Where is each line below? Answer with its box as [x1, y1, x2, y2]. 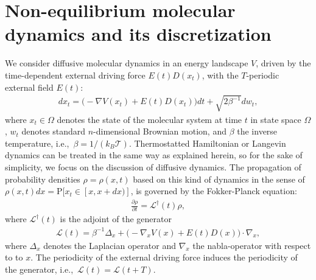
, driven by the [256, 57, 311, 69]
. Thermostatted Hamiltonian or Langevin [128, 136, 286, 149]
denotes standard [21, 125, 86, 138]
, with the [202, 68, 239, 81]
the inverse [237, 125, 278, 138]
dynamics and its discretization [5, 21, 272, 46]
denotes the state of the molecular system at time [57, 113, 242, 125]
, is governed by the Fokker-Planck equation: [130, 184, 297, 197]
